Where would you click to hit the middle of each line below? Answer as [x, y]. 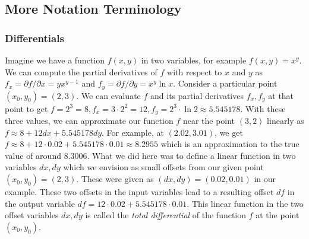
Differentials [34, 38]
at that [281, 95]
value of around [33, 155]
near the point [209, 121]
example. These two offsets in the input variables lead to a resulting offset [139, 192]
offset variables [32, 215]
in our [265, 179]
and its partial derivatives [197, 95]
